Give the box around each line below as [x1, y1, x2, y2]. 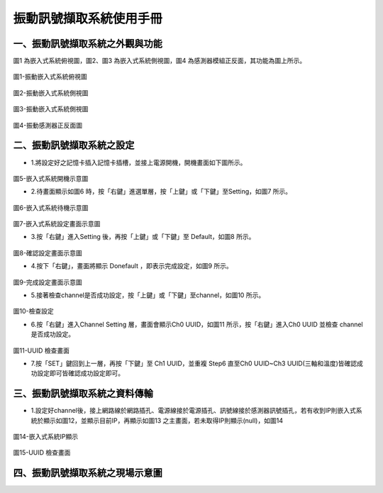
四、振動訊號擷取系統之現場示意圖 [13, 467, 162, 479]
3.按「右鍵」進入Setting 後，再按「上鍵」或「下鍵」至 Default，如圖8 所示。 [30, 233, 255, 241]
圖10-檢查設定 [13, 307, 54, 316]
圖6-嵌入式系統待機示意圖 [13, 203, 89, 212]
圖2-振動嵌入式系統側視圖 [13, 89, 89, 97]
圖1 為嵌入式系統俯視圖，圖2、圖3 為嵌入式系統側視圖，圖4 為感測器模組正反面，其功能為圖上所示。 [13, 57, 306, 65]
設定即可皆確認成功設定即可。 [36, 369, 124, 377]
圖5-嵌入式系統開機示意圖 [13, 174, 89, 182]
